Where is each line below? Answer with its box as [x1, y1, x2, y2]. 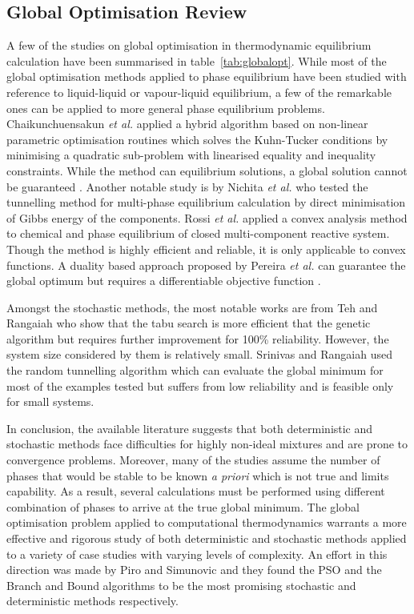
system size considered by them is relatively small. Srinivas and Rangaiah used [6, 346, 392, 363]
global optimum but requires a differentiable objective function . [6, 272, 321, 289]
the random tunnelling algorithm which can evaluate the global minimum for [6, 362, 384, 379]
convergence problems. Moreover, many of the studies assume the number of [6, 451, 380, 468]
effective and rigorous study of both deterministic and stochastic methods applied [6, 530, 407, 547]
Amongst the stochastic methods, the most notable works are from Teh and [6, 299, 378, 315]
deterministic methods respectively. [6, 592, 179, 609]
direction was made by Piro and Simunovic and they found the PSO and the [6, 561, 382, 578]
